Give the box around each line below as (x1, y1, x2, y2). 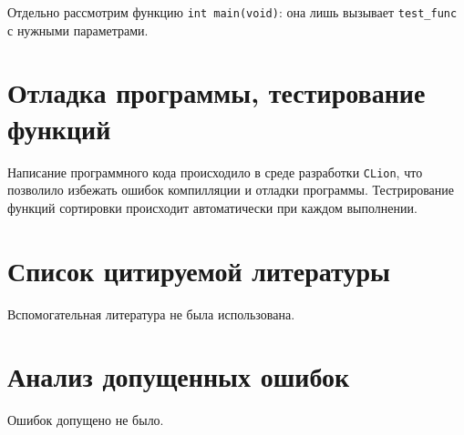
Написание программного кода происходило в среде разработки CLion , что (7, 162, 423, 181)
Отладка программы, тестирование (7, 74, 426, 111)
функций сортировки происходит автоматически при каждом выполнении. (7, 197, 418, 217)
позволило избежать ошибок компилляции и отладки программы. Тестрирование (7, 180, 454, 199)
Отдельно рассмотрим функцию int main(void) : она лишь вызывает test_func (7, 3, 458, 21)
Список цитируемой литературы (7, 251, 390, 288)
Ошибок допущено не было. (7, 410, 164, 430)
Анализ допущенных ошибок (7, 358, 350, 395)
